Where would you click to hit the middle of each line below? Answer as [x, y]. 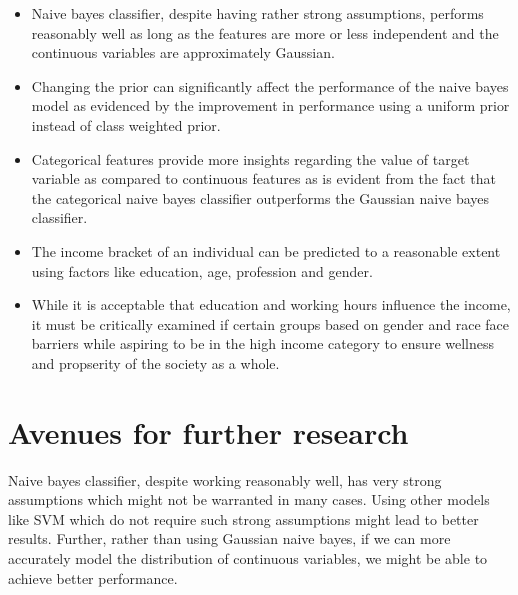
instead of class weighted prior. [126, 124]
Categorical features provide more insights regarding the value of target [250, 158]
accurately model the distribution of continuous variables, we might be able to [248, 558]
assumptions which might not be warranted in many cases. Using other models [249, 499]
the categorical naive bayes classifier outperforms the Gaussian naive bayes [260, 197]
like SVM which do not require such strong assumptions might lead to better [243, 518]
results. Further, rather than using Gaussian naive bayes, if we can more [229, 538]
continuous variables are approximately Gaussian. [183, 52]
